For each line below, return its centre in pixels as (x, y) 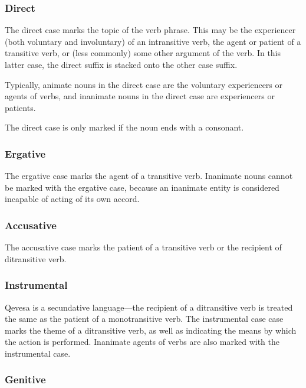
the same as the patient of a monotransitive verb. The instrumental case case (144, 319)
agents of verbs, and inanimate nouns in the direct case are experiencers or (140, 96)
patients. (20, 107)
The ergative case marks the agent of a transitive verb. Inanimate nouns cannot (149, 176)
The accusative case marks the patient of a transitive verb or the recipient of (143, 247)
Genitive (25, 379)
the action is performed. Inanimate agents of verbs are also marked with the (142, 342)
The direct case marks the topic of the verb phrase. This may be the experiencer (150, 30)
